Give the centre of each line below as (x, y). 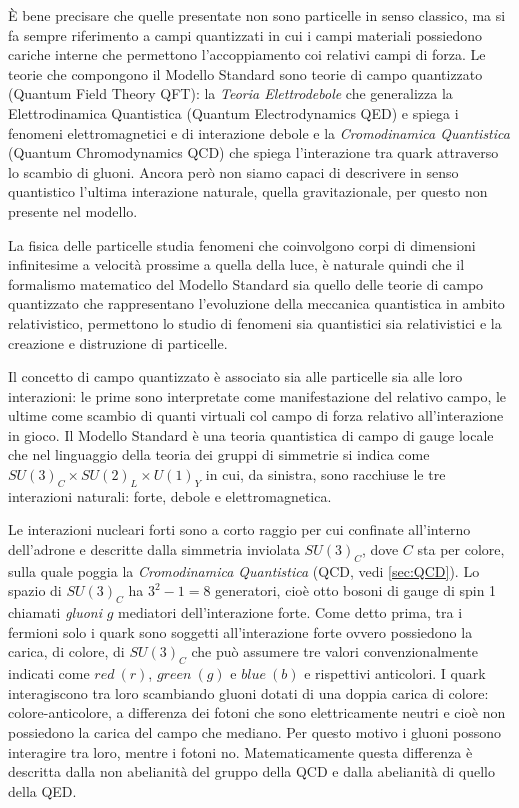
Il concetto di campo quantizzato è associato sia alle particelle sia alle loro (235, 376)
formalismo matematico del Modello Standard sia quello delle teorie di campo (246, 283)
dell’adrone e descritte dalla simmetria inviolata (154, 549)
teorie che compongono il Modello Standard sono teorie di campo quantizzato (245, 73)
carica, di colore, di (66, 651)
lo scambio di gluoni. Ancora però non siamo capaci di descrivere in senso (233, 171)
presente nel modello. (73, 210)
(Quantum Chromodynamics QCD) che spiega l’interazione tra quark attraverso (253, 152)
